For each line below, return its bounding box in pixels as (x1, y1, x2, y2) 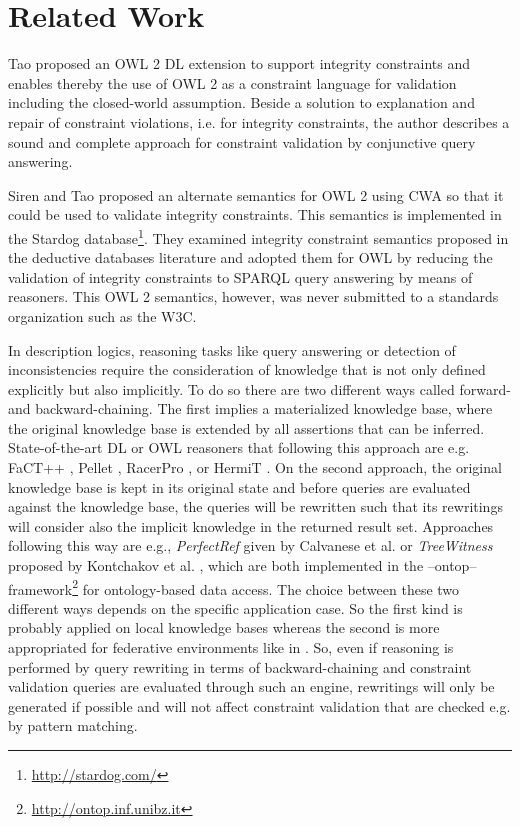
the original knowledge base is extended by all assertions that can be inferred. (8, 417, 485, 438)
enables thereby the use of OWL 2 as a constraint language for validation (8, 72, 457, 93)
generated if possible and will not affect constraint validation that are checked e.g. (8, 695, 511, 716)
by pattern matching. (8, 715, 138, 736)
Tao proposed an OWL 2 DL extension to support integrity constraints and (8, 53, 470, 74)
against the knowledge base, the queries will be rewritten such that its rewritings (8, 496, 503, 517)
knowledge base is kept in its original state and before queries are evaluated (8, 476, 471, 497)
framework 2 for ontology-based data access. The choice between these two (8, 575, 460, 599)
